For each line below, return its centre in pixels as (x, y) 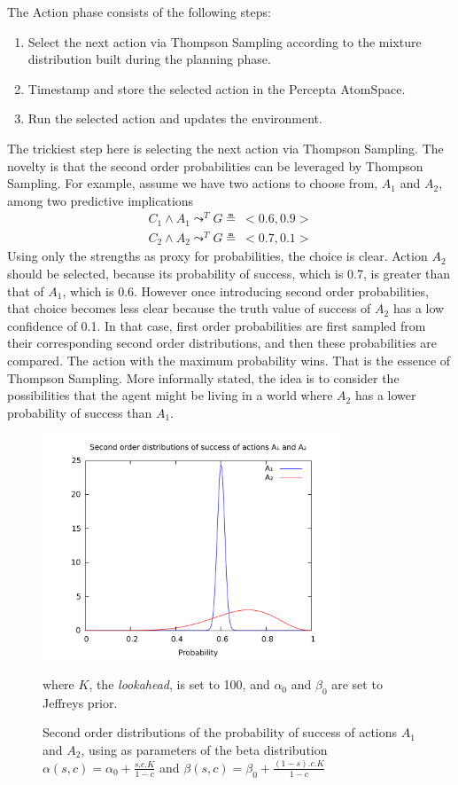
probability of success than (80, 412)
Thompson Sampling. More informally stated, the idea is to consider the (203, 377)
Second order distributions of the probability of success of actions (220, 732)
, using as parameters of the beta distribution (204, 750)
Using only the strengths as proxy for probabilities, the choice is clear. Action (217, 256)
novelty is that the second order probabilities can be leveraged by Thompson (215, 165)
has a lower (385, 395)
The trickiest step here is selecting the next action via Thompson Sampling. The (225, 148)
